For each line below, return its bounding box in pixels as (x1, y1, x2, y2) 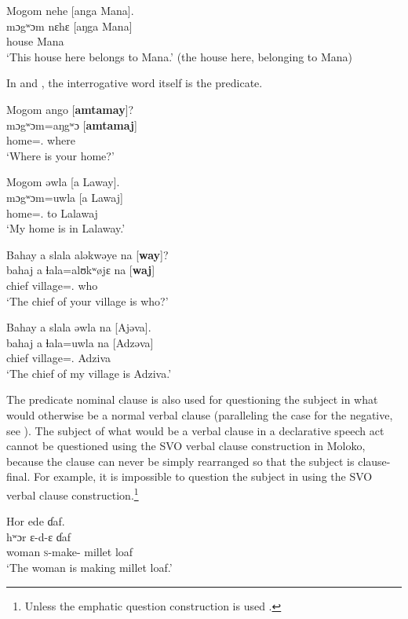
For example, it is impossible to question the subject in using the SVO (34, 468, 373, 485)
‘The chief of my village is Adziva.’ (6, 364, 172, 381)
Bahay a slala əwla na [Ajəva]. (6, 319, 151, 335)
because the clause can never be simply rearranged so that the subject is (6, 452, 355, 469)
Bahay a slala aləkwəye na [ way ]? (6, 246, 169, 262)
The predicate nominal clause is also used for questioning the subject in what (6, 391, 378, 408)
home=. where (6, 132, 75, 148)
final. (6, 468, 31, 485)
